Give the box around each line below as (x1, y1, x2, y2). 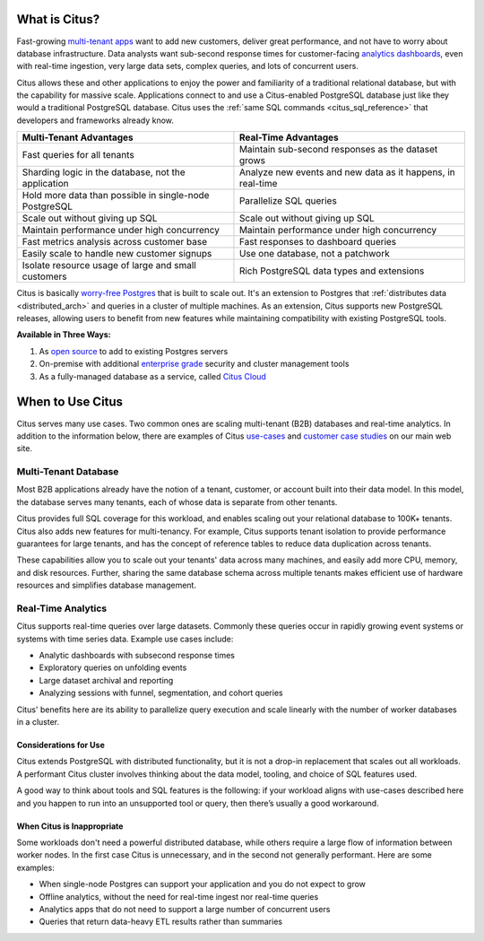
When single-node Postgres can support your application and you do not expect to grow (39, 879, 367, 890)
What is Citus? (16, 12, 100, 27)
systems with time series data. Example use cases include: (16, 633, 234, 644)
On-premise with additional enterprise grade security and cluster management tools (39, 359, 350, 370)
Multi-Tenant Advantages (22, 131, 134, 144)
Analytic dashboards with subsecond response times (39, 650, 235, 661)
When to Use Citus (16, 395, 124, 410)
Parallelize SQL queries (238, 195, 338, 207)
